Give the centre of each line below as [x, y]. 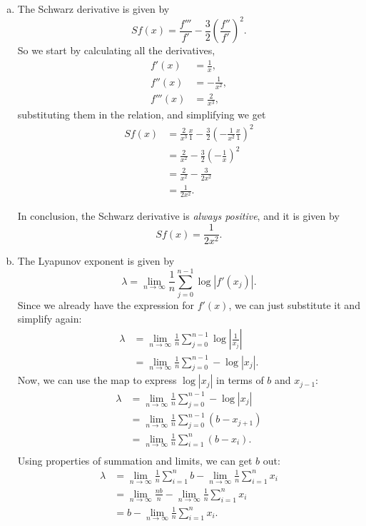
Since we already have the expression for [106, 304]
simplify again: [50, 319]
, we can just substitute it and [294, 304]
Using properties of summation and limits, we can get [135, 460]
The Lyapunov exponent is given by [96, 261]
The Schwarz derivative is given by [93, 9]
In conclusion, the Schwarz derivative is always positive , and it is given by [178, 216]
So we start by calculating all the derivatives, [116, 50]
